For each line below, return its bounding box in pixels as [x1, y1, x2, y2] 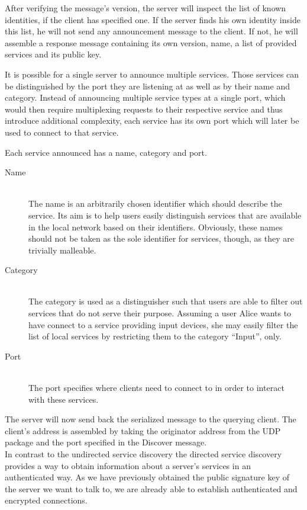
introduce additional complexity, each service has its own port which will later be [5, 114, 299, 127]
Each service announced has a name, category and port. [5, 146, 207, 158]
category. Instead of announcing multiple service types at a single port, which [5, 91, 286, 104]
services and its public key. [5, 48, 102, 60]
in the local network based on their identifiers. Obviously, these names [28, 220, 283, 233]
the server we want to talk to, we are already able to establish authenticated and [5, 482, 298, 495]
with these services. [28, 393, 99, 405]
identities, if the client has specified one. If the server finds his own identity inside [5, 13, 300, 25]
